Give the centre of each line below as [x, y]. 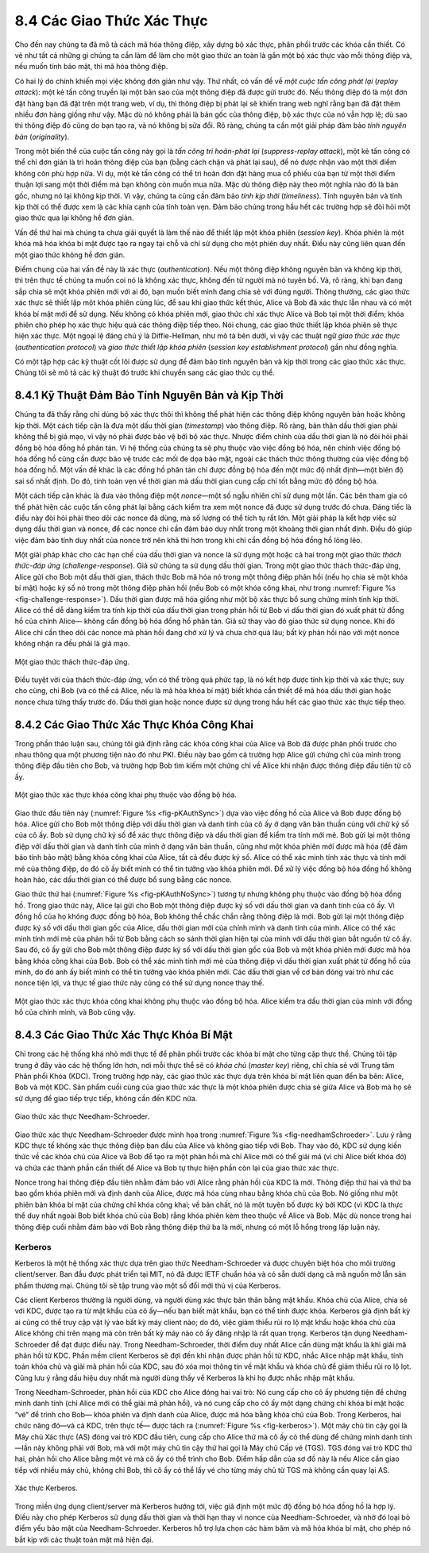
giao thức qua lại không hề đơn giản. [74, 218]
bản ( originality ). [42, 137]
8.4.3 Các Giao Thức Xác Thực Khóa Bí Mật [124, 1035]
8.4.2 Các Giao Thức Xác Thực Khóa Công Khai [134, 724]
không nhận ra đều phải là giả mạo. [72, 644]
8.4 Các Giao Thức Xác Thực [111, 21]
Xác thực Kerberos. [46, 1488]
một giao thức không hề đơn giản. [70, 255]
